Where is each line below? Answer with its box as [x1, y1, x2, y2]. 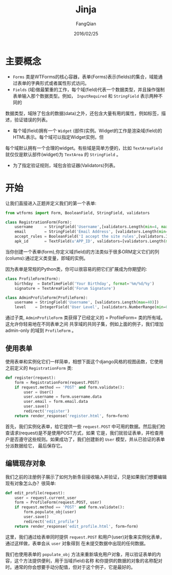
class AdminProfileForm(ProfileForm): [5, 295, 88, 300]
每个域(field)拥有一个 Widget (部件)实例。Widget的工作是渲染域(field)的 [12, 127, 162, 134]
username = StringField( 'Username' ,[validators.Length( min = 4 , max [14, 225, 168, 230]
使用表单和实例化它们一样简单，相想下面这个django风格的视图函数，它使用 [5, 358, 164, 364]
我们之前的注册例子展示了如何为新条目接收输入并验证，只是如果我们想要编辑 [5, 474, 167, 480]
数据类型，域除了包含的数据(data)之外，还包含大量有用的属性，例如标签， [5, 110, 162, 116]
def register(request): [5, 375, 56, 380]
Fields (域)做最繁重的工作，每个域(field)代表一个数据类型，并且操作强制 [12, 86, 165, 92]
